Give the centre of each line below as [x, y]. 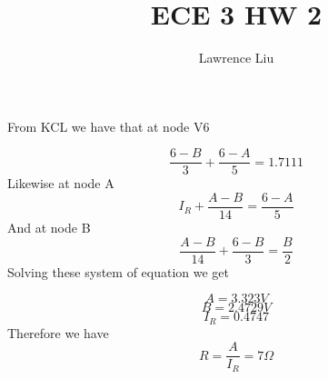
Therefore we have [58, 332]
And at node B [49, 228]
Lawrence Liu [236, 58]
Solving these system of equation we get [119, 271]
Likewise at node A [61, 183]
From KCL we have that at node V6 [109, 126]
